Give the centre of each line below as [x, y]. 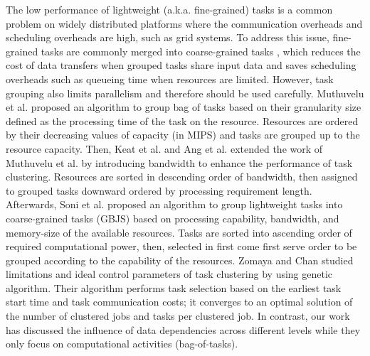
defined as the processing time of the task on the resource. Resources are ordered [182, 120]
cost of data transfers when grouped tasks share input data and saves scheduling [181, 65]
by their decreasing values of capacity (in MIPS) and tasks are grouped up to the [183, 135]
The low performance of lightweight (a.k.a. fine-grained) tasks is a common [169, 9]
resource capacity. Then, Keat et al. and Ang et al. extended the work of [164, 148]
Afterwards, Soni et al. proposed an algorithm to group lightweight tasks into [174, 204]
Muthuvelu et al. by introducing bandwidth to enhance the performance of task [179, 162]
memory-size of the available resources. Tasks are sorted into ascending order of [179, 232]
